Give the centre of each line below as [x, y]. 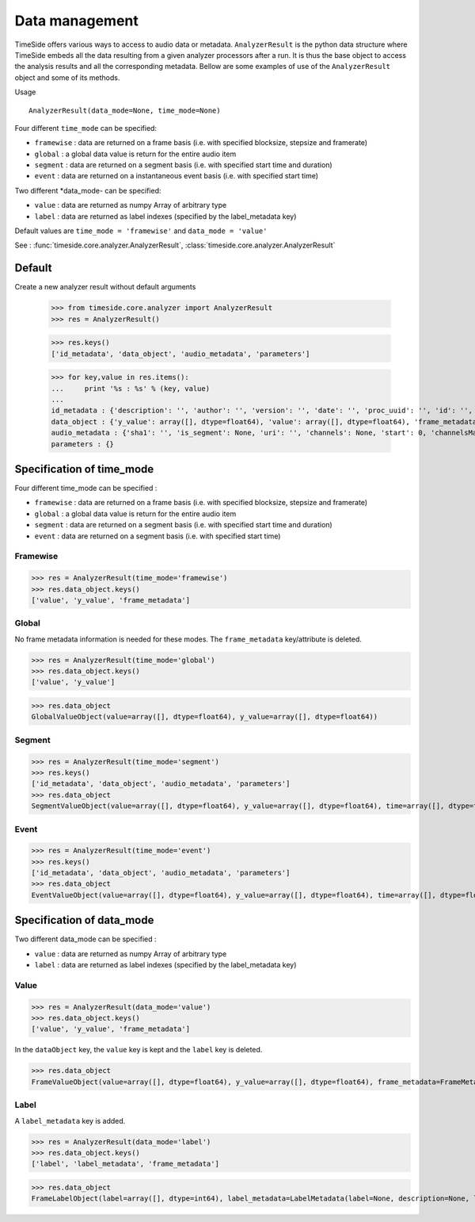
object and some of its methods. [67, 77]
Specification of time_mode [84, 469]
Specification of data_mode [84, 920]
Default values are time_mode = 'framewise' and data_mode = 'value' [141, 231]
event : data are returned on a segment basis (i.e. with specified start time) [158, 536]
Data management [76, 21]
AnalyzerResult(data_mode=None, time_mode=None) [125, 110]
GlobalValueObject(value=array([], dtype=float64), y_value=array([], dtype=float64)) [205, 717]
